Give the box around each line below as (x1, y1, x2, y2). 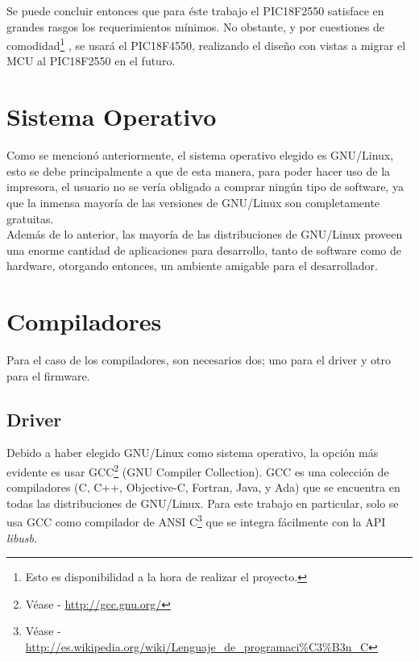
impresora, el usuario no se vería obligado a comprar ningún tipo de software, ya (6, 178, 404, 195)
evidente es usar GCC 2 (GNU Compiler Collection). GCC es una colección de (6, 461, 389, 480)
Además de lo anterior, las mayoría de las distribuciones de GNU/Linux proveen (6, 226, 403, 243)
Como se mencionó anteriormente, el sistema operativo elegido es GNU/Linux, (6, 147, 394, 164)
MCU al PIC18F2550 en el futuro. (6, 52, 176, 69)
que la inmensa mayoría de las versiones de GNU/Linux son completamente (6, 193, 380, 210)
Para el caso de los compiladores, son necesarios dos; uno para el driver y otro (6, 351, 391, 368)
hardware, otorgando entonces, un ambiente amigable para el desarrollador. (6, 257, 378, 274)
